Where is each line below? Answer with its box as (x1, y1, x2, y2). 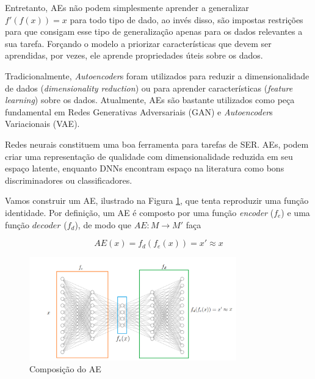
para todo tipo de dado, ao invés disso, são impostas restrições (70, 13, 303, 26)
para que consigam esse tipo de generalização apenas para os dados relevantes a (5, 25, 303, 38)
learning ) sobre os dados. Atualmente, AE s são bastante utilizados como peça (5, 93, 295, 106)
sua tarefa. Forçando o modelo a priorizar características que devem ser (5, 37, 272, 49)
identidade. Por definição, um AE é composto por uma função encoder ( (5, 206, 274, 218)
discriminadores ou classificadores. (5, 173, 132, 186)
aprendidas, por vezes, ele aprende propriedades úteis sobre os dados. (5, 49, 263, 62)
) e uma (281, 206, 310, 218)
